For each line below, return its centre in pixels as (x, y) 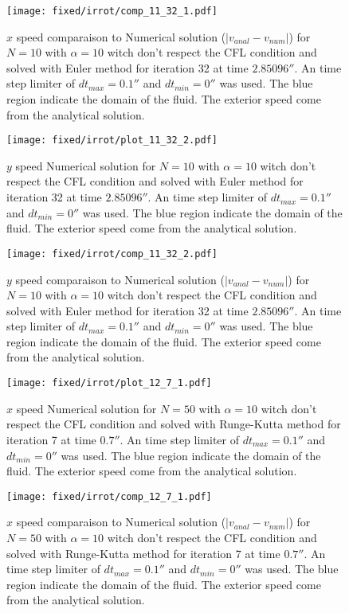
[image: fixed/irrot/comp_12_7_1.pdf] (109, 496)
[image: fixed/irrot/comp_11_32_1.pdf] (112, 11)
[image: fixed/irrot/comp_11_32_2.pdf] (112, 254)
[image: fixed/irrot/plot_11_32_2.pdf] (112, 141)
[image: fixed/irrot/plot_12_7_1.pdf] (109, 383)
